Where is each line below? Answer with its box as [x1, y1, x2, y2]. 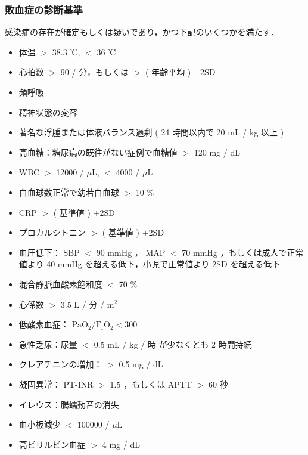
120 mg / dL [194, 146, 240, 158]
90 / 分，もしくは [60, 66, 129, 78]
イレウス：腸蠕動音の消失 [18, 398, 119, 410]
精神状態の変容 [18, 106, 77, 118]
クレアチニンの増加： [18, 358, 102, 370]
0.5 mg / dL [119, 358, 163, 370]
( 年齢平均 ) [145, 66, 191, 78]
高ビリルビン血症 [18, 438, 86, 450]
